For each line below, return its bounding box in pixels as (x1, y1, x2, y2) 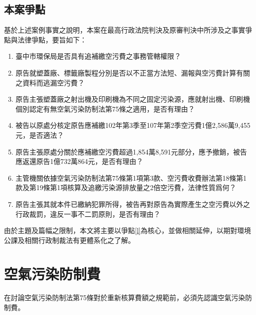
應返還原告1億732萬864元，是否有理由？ (15, 156, 143, 166)
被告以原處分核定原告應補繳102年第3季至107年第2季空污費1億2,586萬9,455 (15, 120, 251, 130)
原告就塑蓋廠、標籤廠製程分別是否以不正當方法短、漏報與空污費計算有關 (15, 67, 250, 78)
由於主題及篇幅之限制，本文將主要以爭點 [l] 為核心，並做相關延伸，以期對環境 (4, 225, 251, 236)
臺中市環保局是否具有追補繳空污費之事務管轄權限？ (15, 51, 181, 61)
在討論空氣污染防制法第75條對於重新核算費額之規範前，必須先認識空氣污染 (4, 292, 245, 303)
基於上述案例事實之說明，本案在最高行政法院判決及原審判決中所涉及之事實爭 (4, 25, 252, 35)
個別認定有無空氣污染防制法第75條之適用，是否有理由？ (15, 103, 195, 114)
